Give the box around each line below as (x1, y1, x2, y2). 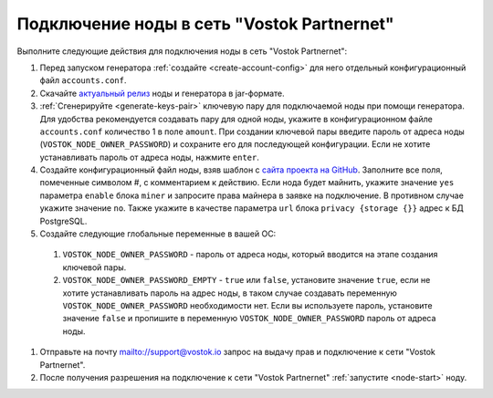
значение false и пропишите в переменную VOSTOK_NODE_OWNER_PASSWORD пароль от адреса (62, 313, 436, 324)
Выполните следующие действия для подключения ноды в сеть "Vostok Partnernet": (16, 46, 348, 57)
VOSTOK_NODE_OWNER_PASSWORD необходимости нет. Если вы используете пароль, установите (62, 299, 433, 310)
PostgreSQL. (39, 215, 88, 226)
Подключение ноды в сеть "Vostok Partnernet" (16, 14, 394, 34)
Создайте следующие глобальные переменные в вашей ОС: (39, 228, 277, 239)
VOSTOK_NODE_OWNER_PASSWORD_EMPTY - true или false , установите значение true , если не (62, 275, 431, 286)
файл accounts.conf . (39, 75, 127, 86)
